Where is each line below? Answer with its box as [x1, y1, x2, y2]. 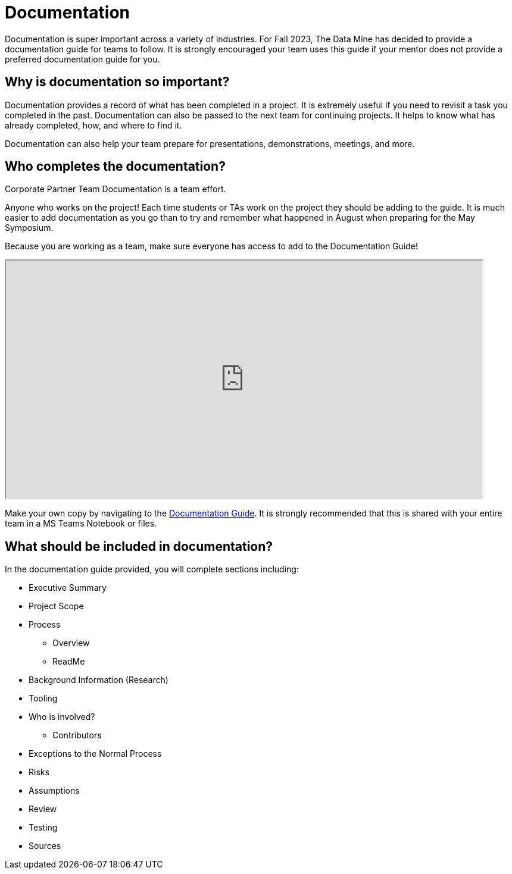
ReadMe [52, 656, 85, 667]
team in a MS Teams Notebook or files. [5, 518, 157, 529]
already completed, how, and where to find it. [5, 120, 182, 130]
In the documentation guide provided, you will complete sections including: [5, 564, 299, 575]
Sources [29, 841, 61, 851]
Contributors [52, 730, 102, 741]
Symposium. [5, 223, 54, 233]
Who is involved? [29, 712, 95, 722]
